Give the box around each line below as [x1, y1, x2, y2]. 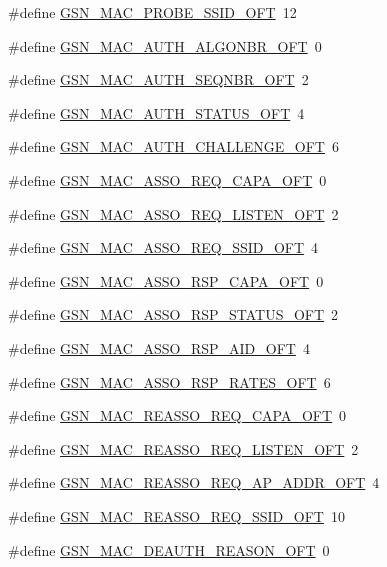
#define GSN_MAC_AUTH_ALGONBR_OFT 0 [8, 35, 322, 56]
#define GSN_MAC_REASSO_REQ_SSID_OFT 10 [8, 505, 345, 526]
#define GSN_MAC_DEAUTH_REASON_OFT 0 [8, 539, 330, 560]
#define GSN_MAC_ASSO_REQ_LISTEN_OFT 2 [8, 203, 339, 224]
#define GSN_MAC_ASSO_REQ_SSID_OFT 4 [8, 237, 319, 258]
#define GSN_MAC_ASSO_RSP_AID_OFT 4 [8, 337, 310, 358]
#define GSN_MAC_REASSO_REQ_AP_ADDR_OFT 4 [8, 472, 380, 493]
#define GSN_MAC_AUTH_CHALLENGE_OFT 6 [8, 136, 339, 157]
